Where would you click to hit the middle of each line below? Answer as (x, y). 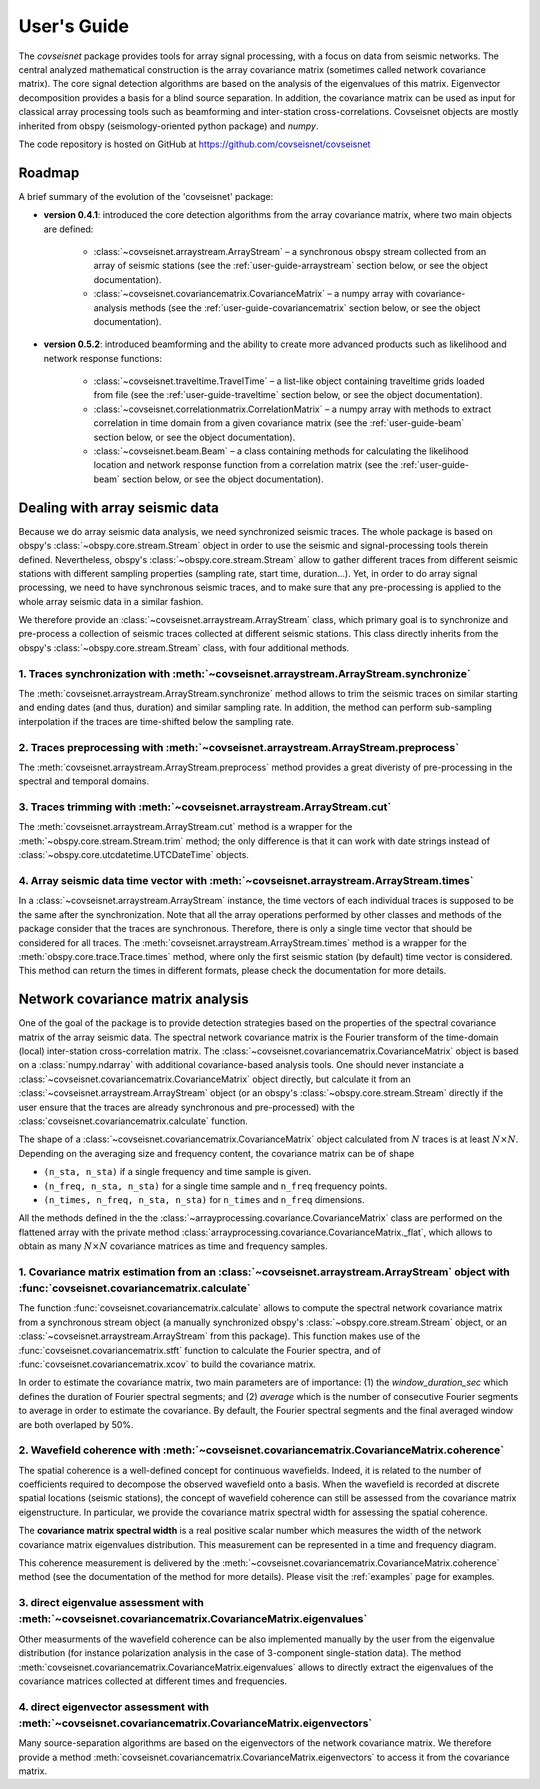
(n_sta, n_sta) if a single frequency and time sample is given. (177, 1172)
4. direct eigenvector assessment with (114, 1707)
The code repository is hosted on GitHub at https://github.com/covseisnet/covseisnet (194, 144)
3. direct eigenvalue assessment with (111, 1603)
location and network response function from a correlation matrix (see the (246, 465)
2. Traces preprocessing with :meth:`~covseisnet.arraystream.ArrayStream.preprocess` (239, 747)
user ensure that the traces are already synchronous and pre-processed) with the (186, 1107)
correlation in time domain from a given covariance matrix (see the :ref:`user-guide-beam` (279, 423)
